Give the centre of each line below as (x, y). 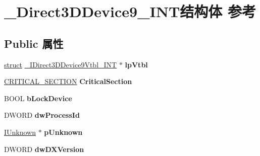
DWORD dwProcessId (42, 115)
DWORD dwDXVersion (44, 149)
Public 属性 (34, 43)
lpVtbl (136, 64)
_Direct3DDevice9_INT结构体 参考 (130, 11)
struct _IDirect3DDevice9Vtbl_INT (61, 64)
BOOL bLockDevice (38, 98)
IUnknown (20, 132)
